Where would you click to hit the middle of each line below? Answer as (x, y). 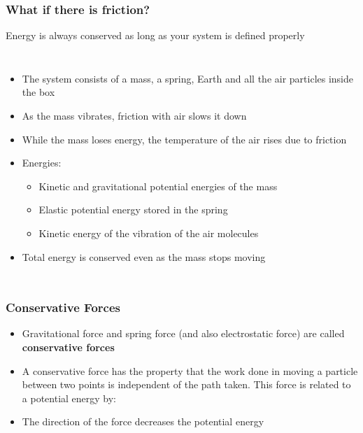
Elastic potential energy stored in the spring (133, 210)
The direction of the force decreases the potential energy (143, 421)
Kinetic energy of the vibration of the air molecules (149, 233)
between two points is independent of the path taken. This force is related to (186, 384)
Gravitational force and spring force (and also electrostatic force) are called (183, 333)
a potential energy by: (69, 398)
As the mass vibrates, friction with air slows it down (134, 115)
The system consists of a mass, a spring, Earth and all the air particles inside (187, 78)
